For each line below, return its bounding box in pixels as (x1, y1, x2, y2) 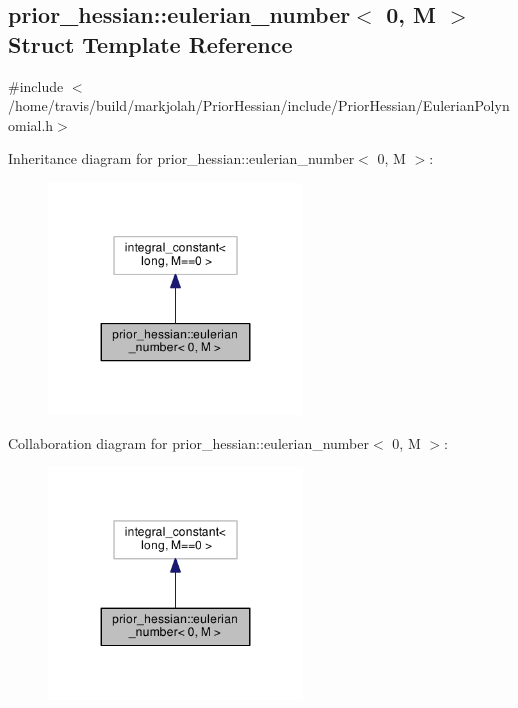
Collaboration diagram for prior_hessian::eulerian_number (8, 432, 370, 453)
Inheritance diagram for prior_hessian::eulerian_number (8, 148, 355, 169)
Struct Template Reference (8, 28, 293, 59)
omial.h (8, 114, 54, 135)
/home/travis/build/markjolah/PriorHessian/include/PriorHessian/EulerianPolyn (8, 95, 510, 116)
